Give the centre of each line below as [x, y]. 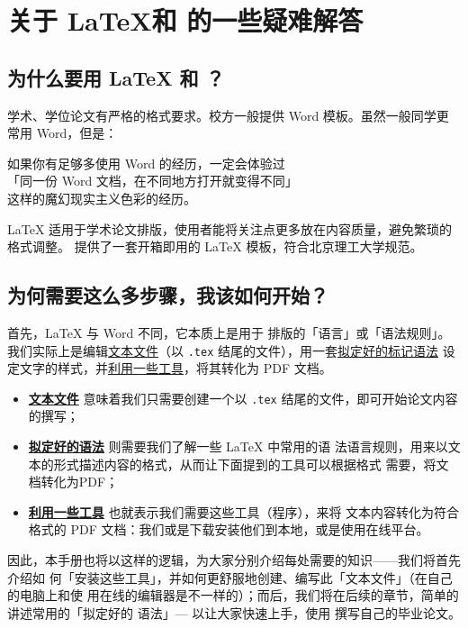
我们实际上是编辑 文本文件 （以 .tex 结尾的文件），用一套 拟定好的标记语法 [223, 350]
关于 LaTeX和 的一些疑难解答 [185, 20]
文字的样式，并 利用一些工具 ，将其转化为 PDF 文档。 [175, 368]
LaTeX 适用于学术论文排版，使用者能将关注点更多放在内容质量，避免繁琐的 [230, 228]
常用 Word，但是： [63, 133]
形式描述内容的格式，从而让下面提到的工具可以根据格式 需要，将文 [251, 464]
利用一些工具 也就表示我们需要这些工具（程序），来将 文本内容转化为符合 [244, 511]
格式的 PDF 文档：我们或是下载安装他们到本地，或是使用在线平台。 [229, 529]
